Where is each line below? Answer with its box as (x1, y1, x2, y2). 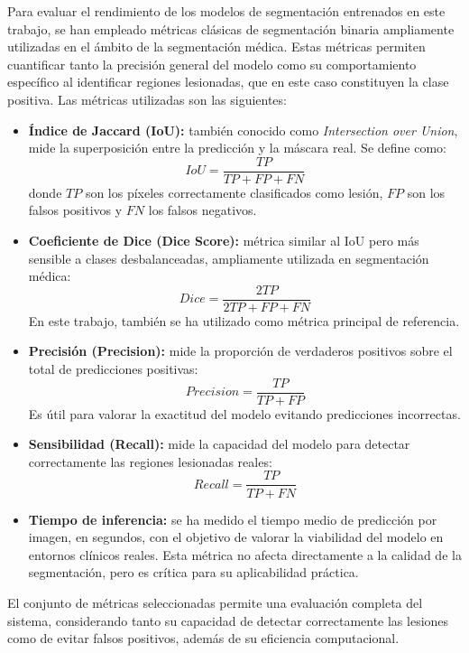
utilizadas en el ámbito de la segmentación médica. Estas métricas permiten (7, 37, 426, 56)
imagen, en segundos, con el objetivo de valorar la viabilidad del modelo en (28, 527, 444, 546)
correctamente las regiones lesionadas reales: (28, 452, 272, 471)
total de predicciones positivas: (28, 359, 198, 378)
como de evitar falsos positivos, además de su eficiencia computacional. (7, 629, 400, 648)
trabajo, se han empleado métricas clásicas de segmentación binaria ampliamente (7, 19, 455, 38)
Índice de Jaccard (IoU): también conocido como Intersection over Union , (28, 120, 458, 139)
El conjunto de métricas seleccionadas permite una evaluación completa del (7, 592, 423, 611)
